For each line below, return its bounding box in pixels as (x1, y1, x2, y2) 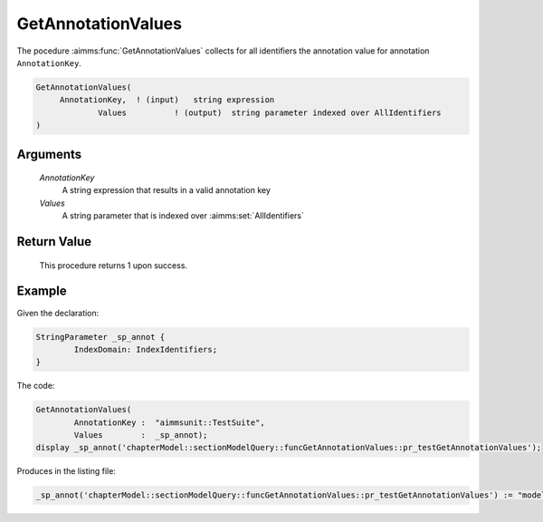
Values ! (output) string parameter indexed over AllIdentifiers (98, 107, 443, 118)
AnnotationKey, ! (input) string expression (59, 95, 275, 105)
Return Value (16, 234, 92, 249)
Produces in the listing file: (16, 466, 117, 477)
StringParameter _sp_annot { (35, 332, 166, 342)
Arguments (16, 146, 82, 162)
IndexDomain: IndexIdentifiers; (73, 344, 217, 354)
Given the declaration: (16, 307, 100, 318)
